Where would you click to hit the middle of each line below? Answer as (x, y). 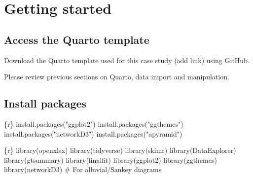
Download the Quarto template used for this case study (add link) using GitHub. (127, 60)
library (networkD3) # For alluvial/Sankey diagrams (83, 169)
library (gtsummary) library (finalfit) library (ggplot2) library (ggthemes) (110, 160)
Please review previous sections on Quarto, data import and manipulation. (117, 77)
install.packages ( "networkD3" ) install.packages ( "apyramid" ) (93, 133)
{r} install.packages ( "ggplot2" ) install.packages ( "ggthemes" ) (94, 124)
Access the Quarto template (77, 39)
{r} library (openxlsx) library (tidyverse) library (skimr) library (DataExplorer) (120, 150)
